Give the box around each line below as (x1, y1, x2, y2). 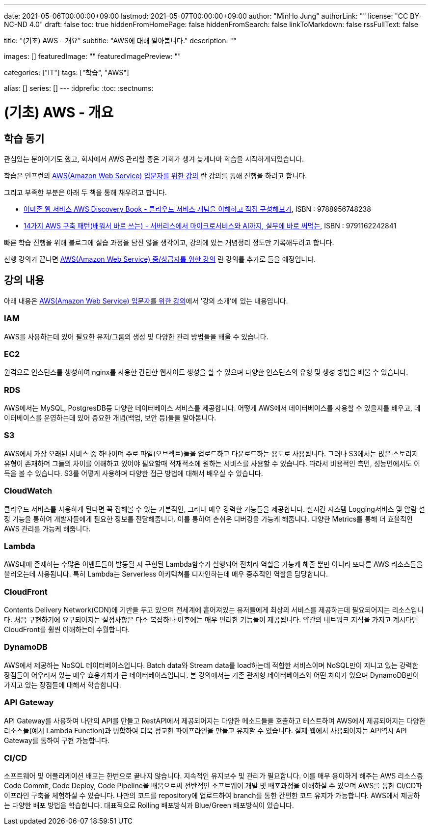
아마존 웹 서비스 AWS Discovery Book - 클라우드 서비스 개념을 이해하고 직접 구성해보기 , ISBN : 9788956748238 (24, 204, 371, 213)
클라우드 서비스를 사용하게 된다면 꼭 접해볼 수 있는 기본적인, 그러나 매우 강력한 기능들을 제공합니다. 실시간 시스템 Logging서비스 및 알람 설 (4, 504, 425, 513)
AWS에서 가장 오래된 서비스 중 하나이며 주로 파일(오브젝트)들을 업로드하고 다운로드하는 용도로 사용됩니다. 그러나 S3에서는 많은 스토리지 (4, 449, 418, 458)
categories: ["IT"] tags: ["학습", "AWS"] (4, 68, 129, 77)
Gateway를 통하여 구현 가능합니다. (4, 736, 110, 745)
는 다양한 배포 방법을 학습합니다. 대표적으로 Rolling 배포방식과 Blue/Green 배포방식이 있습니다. (4, 801, 294, 810)
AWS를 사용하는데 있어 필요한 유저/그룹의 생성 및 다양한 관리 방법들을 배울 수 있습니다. (4, 332, 269, 341)
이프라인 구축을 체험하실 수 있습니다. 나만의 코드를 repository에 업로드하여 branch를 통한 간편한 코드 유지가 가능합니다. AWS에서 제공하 (4, 791, 420, 800)
